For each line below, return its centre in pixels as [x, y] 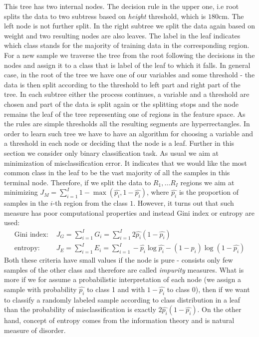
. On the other [219, 309]
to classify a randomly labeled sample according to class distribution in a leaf [122, 299]
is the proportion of [209, 192]
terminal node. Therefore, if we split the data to [78, 182]
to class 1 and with [116, 289]
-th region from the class [90, 203]
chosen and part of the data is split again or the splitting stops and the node [121, 104]
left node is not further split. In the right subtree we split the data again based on [130, 26]
